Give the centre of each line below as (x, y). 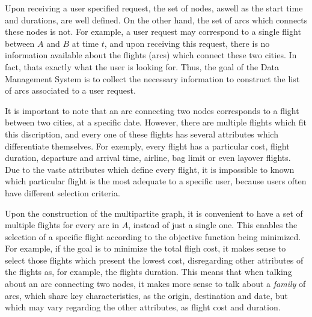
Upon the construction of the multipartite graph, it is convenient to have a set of (154, 213)
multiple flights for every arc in (62, 225)
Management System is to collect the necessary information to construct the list (152, 78)
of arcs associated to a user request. (70, 90)
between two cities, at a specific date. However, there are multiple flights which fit (156, 122)
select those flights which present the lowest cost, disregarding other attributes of (154, 260)
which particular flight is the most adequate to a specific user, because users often (156, 181)
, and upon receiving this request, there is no (187, 43)
